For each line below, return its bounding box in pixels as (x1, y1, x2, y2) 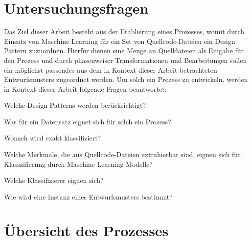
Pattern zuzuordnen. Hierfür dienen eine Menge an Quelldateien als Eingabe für (4, 45, 244, 56)
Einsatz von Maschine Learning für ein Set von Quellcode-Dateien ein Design (4, 36, 235, 46)
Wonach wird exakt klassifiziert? (4, 133, 101, 143)
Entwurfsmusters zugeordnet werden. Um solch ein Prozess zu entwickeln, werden (4, 74, 248, 84)
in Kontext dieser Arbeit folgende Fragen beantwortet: (4, 83, 167, 94)
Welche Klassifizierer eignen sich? (4, 175, 104, 185)
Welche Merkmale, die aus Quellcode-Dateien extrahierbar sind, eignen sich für (4, 149, 241, 160)
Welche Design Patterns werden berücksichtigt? (4, 100, 146, 110)
